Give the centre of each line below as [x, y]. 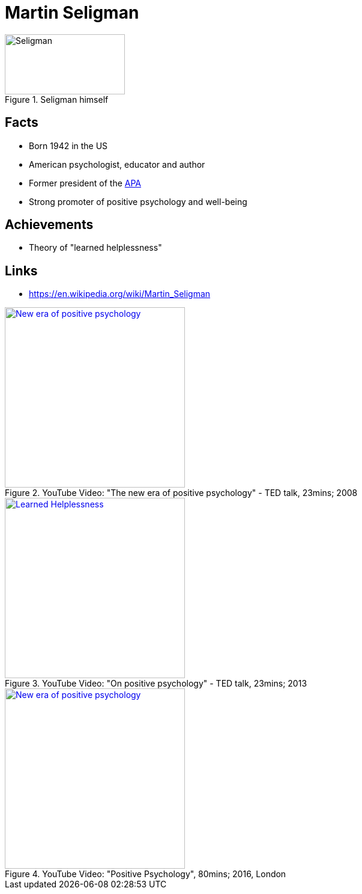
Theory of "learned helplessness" [95, 248]
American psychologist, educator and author [117, 164]
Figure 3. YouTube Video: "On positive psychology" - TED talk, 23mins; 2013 [156, 684]
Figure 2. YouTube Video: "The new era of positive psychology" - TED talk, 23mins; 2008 [181, 493]
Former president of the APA [85, 183]
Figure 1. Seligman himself [57, 99]
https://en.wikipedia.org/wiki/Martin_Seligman [120, 294]
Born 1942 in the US [68, 145]
